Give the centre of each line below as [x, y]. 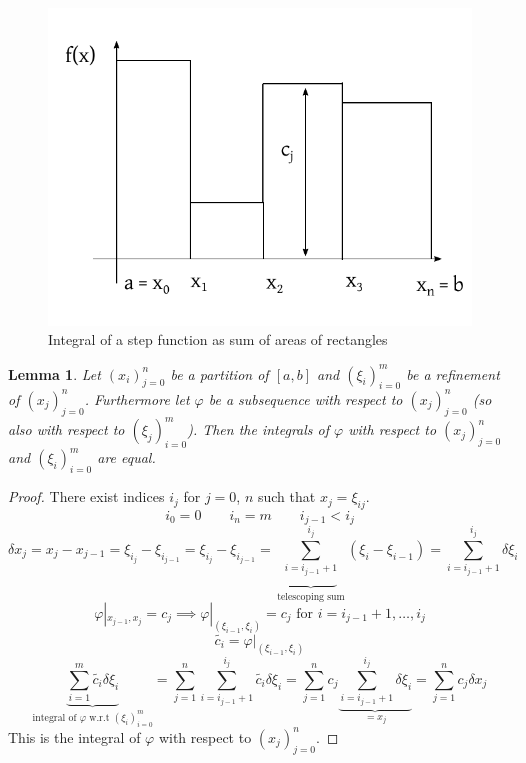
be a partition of [219, 373]
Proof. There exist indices [86, 496]
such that [286, 496]
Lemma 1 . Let [54, 373]
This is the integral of [74, 736]
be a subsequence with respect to [305, 398]
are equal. [126, 457]
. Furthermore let [137, 398]
